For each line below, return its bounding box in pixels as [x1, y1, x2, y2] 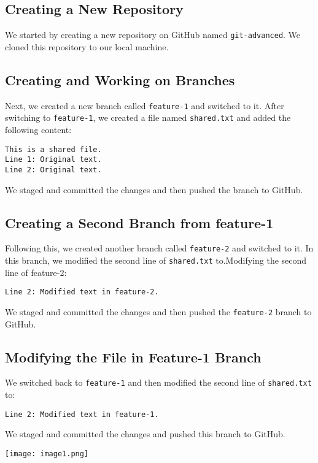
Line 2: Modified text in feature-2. [5, 288, 159, 297]
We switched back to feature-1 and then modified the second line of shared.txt [5, 376, 312, 389]
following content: [5, 123, 72, 136]
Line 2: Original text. [5, 165, 102, 174]
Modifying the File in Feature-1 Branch [5, 347, 262, 366]
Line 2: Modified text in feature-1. [5, 410, 159, 419]
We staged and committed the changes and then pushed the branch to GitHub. [5, 183, 303, 196]
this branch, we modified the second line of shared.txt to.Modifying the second [5, 253, 307, 266]
